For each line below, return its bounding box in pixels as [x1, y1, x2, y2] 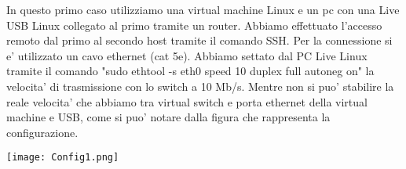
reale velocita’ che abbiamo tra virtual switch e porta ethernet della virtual [6, 93, 368, 110]
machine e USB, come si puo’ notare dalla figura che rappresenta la [6, 109, 331, 125]
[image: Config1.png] [6, 152, 119, 164]
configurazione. [6, 124, 79, 140]
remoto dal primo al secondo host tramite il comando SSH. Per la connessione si [6, 32, 393, 49]
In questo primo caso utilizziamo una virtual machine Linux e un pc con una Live [6, 2, 400, 17]
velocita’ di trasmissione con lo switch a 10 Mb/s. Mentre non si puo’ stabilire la [6, 77, 394, 94]
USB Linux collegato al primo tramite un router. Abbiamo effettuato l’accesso [6, 16, 382, 33]
